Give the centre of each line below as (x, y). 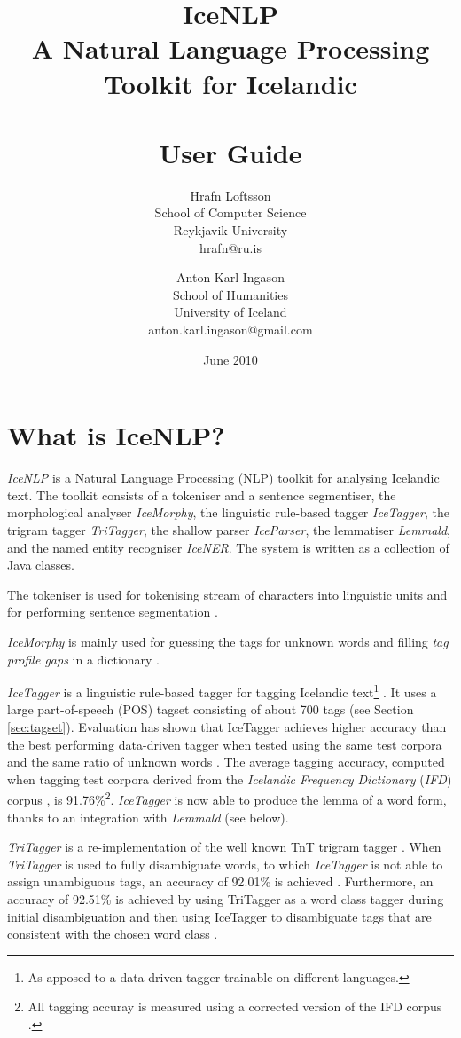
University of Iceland (230, 312)
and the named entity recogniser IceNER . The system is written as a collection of (228, 547)
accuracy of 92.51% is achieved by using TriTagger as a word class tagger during (226, 898)
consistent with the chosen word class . (113, 934)
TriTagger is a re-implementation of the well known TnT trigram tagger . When (224, 847)
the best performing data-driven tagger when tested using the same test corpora (225, 744)
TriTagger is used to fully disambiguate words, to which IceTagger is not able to (225, 864)
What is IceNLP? (116, 435)
